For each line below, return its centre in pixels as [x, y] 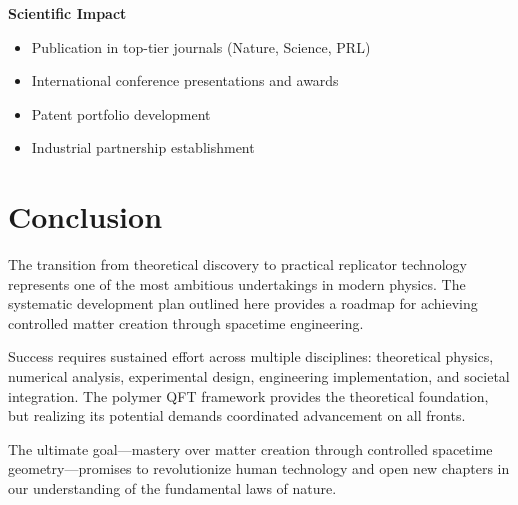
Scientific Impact [67, 13]
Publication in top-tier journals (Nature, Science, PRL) [201, 46]
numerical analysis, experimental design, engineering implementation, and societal [259, 376]
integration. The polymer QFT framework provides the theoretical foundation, [248, 395]
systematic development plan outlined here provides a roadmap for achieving [243, 303]
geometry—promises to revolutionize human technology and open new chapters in [259, 468]
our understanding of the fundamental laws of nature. [172, 488]
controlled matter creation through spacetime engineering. [186, 322]
